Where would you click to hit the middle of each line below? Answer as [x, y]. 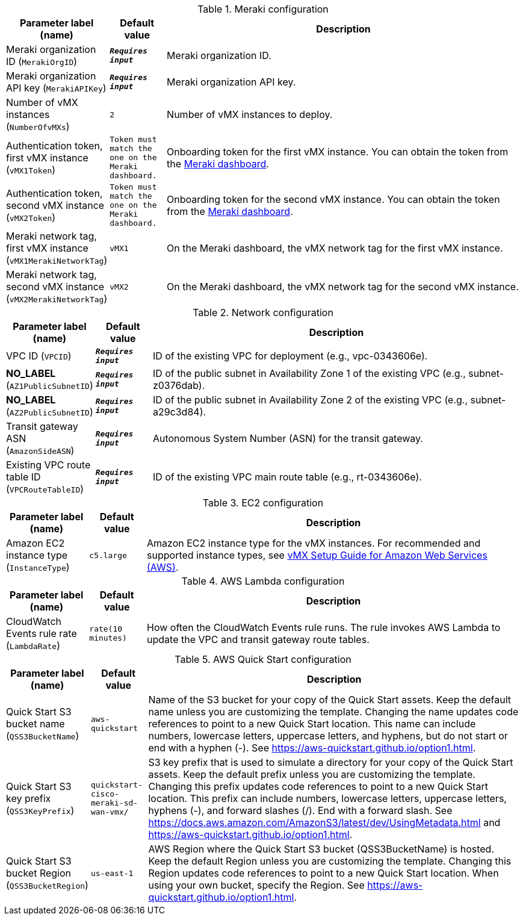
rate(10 [106, 629]
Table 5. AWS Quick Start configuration [263, 659]
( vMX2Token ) [31, 217]
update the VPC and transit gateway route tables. [258, 639]
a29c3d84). [179, 412]
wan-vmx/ [110, 812]
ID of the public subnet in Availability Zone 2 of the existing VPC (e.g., [310, 400]
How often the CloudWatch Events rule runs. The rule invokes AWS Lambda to [324, 627]
